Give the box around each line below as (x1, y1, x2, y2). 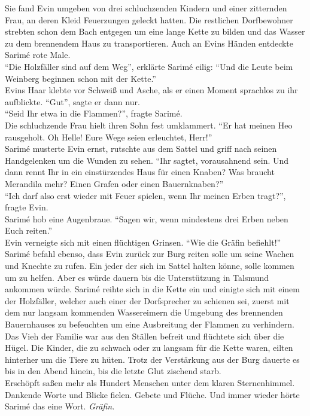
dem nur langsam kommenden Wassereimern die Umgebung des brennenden (5, 306, 283, 319)
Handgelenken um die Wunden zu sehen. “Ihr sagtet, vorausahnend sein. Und (5, 154, 289, 166)
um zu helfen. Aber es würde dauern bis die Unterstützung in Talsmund (5, 271, 269, 283)
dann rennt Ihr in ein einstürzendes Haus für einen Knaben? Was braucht (5, 166, 275, 178)
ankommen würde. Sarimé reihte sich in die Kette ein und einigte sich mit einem (5, 283, 300, 295)
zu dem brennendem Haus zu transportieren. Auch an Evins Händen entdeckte (5, 36, 294, 49)
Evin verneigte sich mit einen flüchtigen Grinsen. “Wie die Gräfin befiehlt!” (5, 235, 281, 248)
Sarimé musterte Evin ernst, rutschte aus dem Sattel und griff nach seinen (5, 142, 277, 155)
